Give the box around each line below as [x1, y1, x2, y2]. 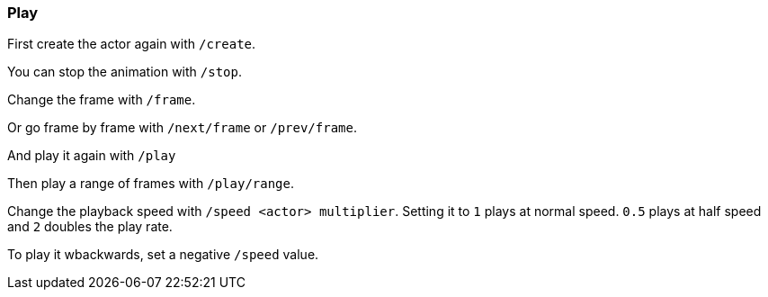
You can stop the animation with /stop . [7, 64, 243, 80]
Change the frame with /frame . [7, 92, 196, 108]
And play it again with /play [7, 148, 176, 164]
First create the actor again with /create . [7, 36, 256, 52]
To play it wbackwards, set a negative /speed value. [7, 247, 319, 263]
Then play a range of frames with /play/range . [7, 175, 294, 192]
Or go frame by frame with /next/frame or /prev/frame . [7, 120, 357, 136]
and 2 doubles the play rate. [7, 219, 173, 235]
